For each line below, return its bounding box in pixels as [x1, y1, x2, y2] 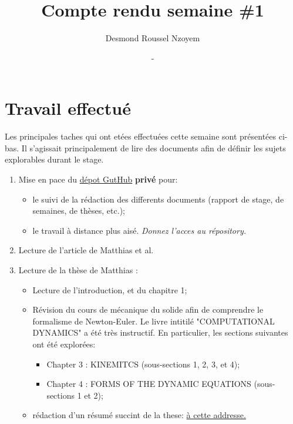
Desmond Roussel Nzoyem [105, 32, 200, 44]
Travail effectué [5, 96, 131, 120]
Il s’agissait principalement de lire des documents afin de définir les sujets [21, 141, 286, 154]
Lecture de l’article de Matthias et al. [18, 244, 154, 256]
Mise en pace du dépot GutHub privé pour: [18, 173, 178, 185]
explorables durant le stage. [5, 153, 104, 165]
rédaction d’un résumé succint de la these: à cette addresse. [32, 409, 246, 421]
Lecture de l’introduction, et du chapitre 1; [32, 283, 187, 296]
